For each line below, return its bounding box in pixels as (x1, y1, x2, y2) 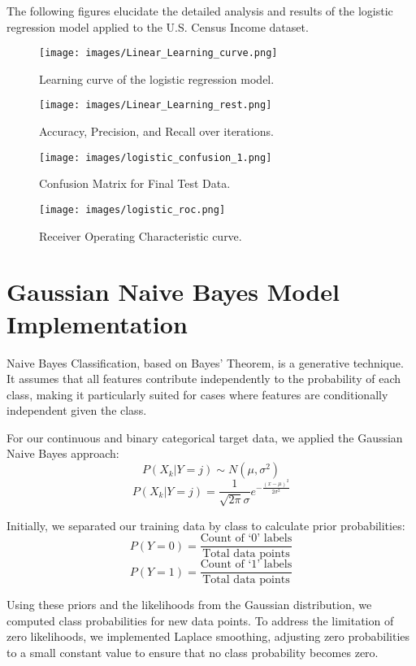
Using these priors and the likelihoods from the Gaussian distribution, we (6, 596, 372, 613)
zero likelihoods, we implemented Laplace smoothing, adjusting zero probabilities (6, 628, 410, 645)
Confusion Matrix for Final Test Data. (39, 175, 231, 192)
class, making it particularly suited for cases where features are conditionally (6, 385, 388, 403)
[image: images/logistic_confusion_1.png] (39, 151, 272, 163)
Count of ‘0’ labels (200, 533, 292, 545)
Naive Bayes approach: (6, 445, 119, 462)
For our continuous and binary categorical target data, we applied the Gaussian (6, 429, 403, 446)
